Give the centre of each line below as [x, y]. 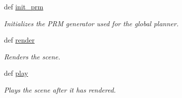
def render [19, 40]
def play [16, 73]
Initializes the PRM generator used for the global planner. [91, 23]
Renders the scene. [32, 56]
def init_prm [24, 6]
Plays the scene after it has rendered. [60, 89]
